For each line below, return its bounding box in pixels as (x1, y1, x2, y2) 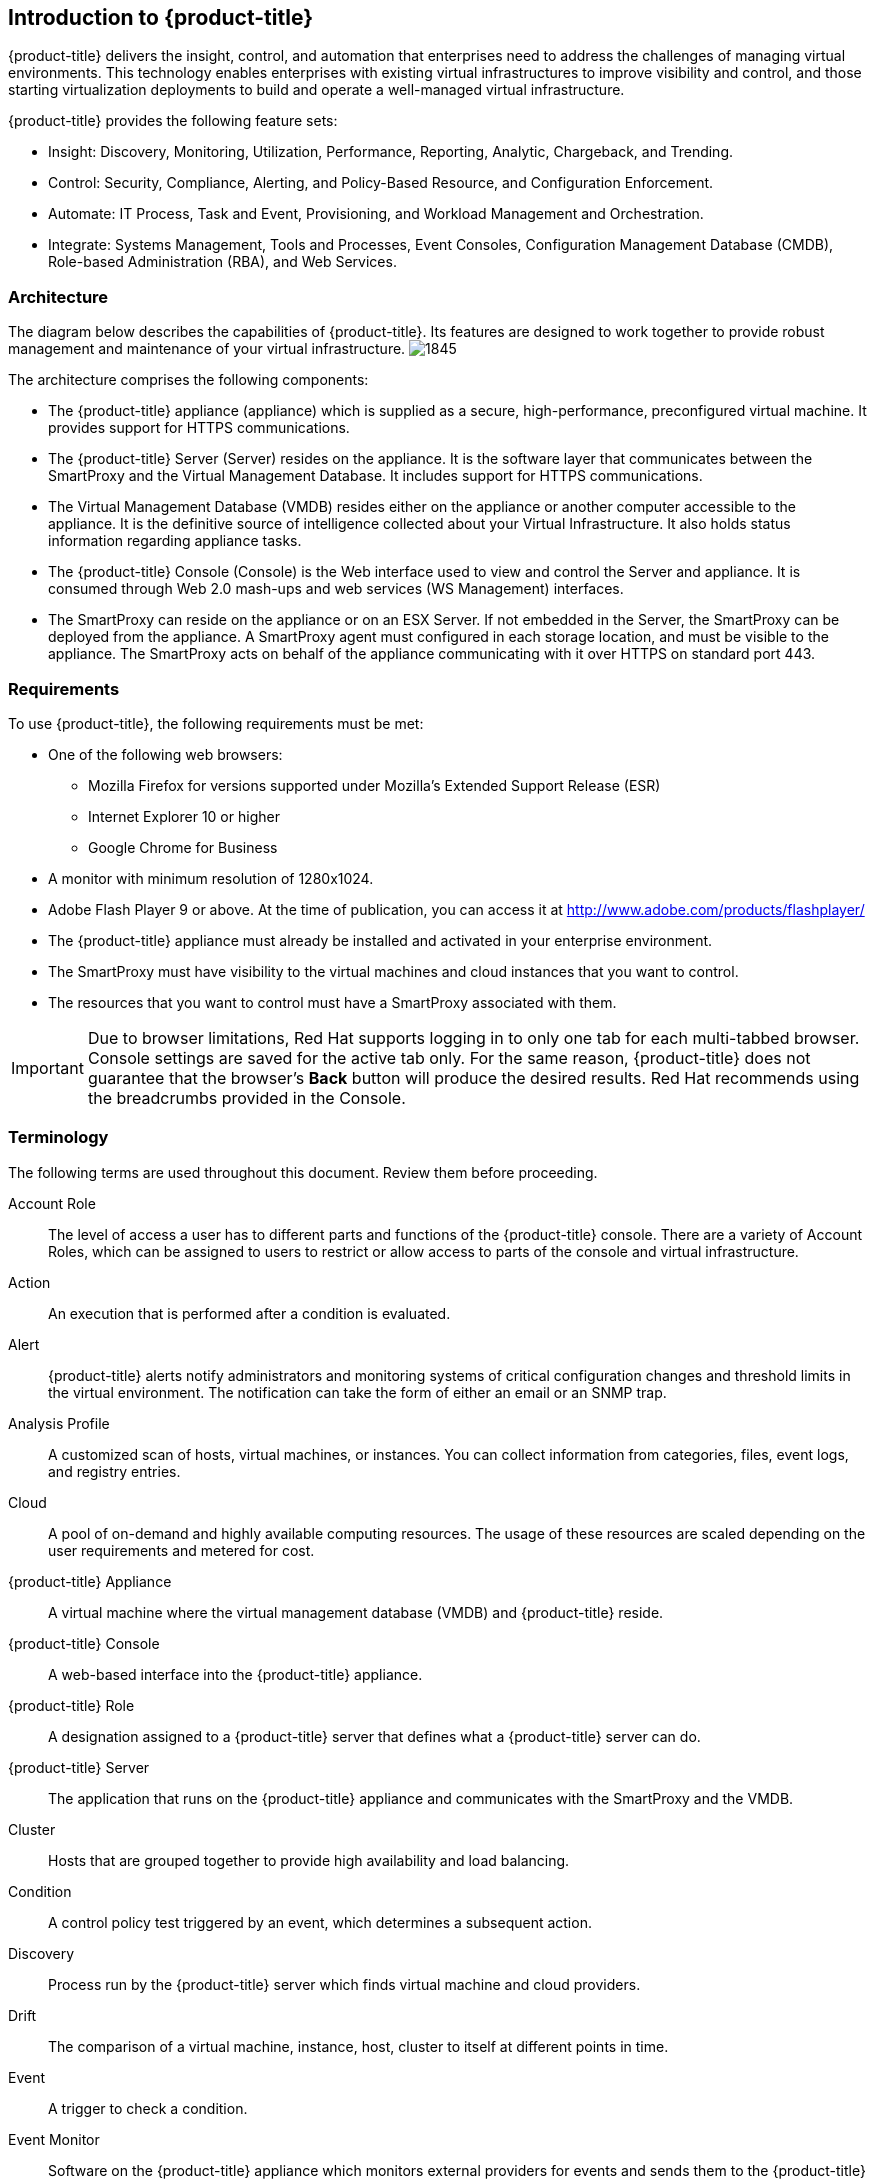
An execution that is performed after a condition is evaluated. (48, 1304, 451, 1322)
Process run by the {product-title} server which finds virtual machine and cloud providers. (48, 1975, 641, 1993)
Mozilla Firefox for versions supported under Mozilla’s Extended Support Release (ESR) (88, 776, 661, 794)
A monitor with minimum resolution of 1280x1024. (48, 869, 374, 887)
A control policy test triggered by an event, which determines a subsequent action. (48, 1913, 592, 1931)
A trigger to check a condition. (48, 2099, 248, 2117)
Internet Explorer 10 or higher (88, 807, 280, 825)
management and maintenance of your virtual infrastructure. (8, 340, 406, 358)
